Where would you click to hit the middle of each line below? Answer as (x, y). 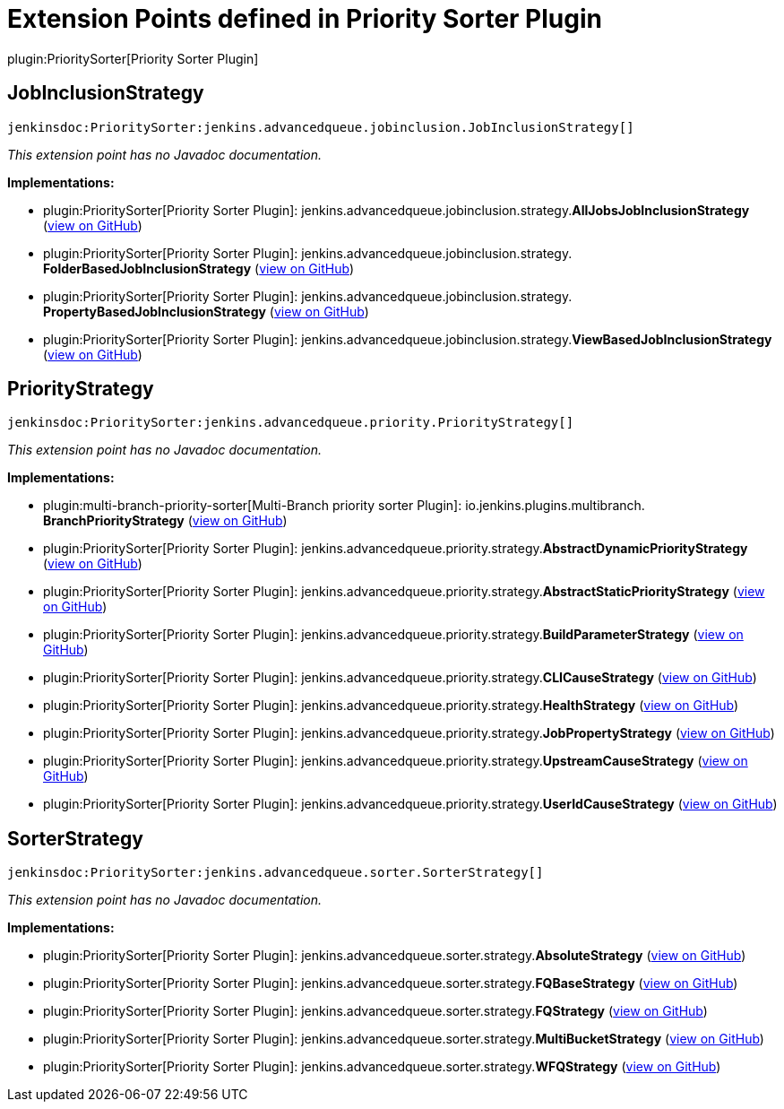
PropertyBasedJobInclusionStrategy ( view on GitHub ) (206, 311)
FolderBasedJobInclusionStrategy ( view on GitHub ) (198, 268)
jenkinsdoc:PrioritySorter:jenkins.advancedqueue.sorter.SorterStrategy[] (276, 873)
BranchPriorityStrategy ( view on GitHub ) (165, 521)
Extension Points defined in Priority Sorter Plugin (305, 19)
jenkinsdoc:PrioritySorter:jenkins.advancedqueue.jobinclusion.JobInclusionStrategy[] (321, 127)
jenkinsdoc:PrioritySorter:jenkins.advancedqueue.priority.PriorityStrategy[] (291, 423)
